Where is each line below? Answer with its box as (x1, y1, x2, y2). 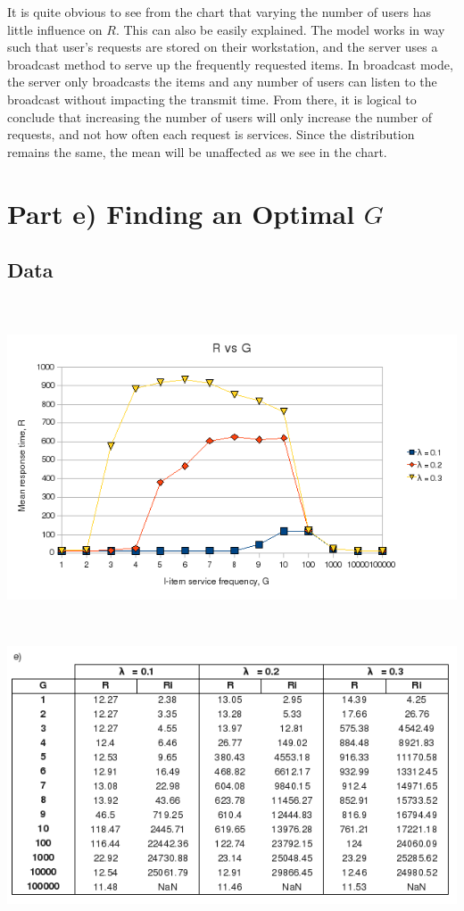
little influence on (7, 20, 103, 38)
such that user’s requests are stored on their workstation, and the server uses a (7, 37, 438, 56)
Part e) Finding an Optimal (7, 195, 355, 231)
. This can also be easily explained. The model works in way (115, 20, 445, 38)
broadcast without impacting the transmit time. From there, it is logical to (7, 89, 417, 108)
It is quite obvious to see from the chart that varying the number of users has (7, 3, 432, 21)
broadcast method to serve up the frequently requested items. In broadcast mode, (7, 54, 453, 73)
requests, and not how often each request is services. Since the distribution (7, 125, 415, 144)
